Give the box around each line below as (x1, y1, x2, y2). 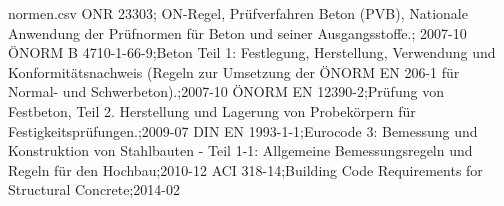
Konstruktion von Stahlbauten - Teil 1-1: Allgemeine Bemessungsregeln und (8, 140, 473, 161)
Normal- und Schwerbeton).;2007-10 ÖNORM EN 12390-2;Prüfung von (8, 81, 444, 102)
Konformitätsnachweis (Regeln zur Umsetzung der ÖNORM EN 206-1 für (8, 61, 460, 82)
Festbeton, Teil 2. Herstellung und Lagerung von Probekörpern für (8, 100, 416, 121)
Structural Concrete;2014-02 (8, 179, 181, 200)
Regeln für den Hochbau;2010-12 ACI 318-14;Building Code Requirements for (8, 159, 483, 180)
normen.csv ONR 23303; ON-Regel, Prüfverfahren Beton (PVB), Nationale (8, 3, 468, 23)
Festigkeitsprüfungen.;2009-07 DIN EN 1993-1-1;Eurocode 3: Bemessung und (8, 120, 478, 141)
